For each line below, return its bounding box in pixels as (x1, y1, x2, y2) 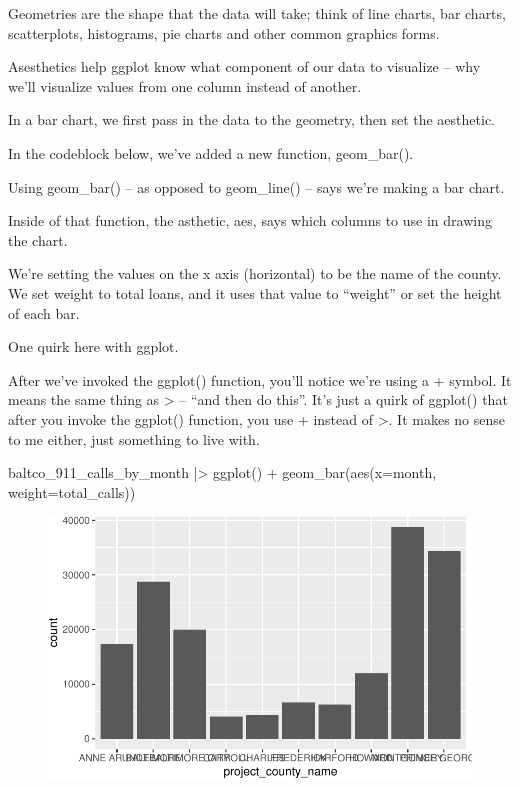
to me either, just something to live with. (8, 428, 260, 449)
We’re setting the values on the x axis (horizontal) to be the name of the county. (8, 263, 502, 284)
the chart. (8, 229, 68, 250)
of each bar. (8, 302, 80, 323)
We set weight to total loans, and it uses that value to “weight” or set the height (8, 282, 502, 303)
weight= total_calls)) (8, 481, 136, 502)
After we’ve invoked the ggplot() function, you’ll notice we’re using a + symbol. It (8, 369, 512, 390)
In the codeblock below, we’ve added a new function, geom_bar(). (8, 142, 414, 163)
